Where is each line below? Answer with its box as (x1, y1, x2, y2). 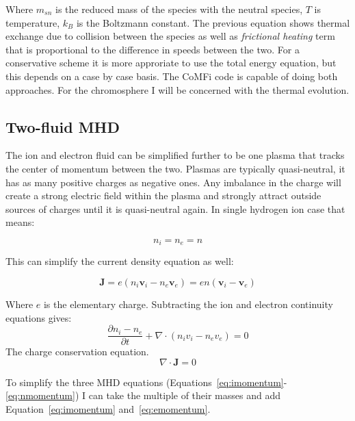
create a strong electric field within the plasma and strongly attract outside (5, 188, 321, 203)
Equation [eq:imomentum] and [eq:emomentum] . (5, 402, 211, 416)
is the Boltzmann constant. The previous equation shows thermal (76, 15, 350, 29)
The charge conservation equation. (5, 344, 149, 359)
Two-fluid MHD (5, 116, 120, 137)
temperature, (5, 15, 60, 29)
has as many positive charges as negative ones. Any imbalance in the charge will (5, 175, 341, 189)
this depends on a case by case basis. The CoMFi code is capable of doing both (5, 68, 338, 83)
